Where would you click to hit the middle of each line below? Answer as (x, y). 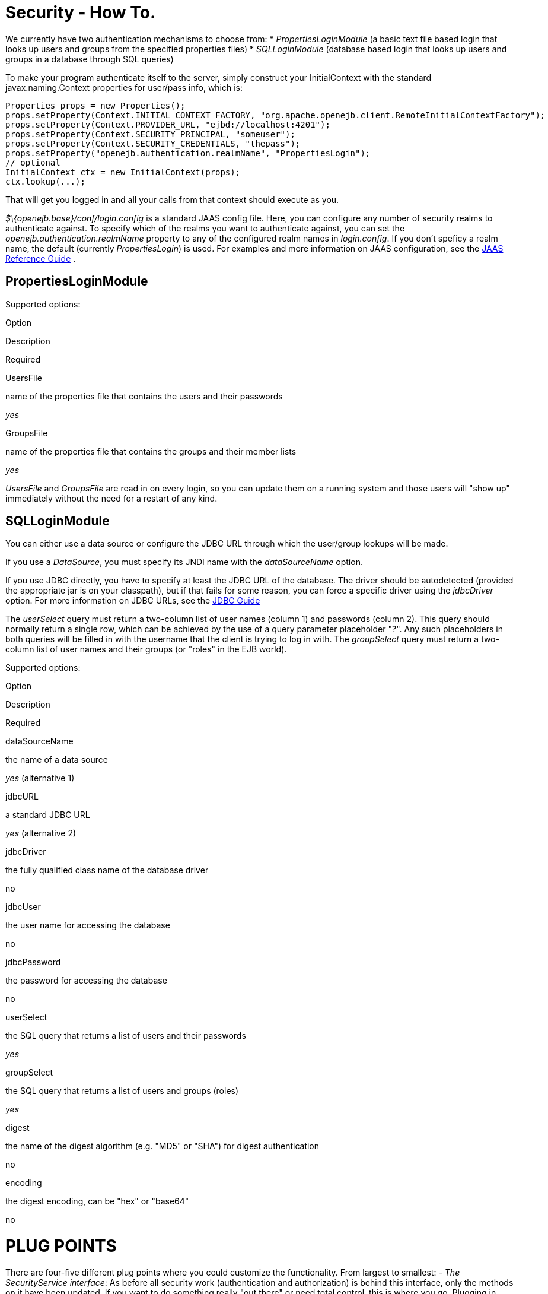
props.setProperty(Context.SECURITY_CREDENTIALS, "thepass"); (153, 143)
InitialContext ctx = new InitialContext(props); (123, 172)
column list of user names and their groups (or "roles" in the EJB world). (146, 649)
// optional (33, 162)
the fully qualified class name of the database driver (107, 870)
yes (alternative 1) (40, 778)
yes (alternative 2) (41, 833)
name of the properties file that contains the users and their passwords (144, 396)
